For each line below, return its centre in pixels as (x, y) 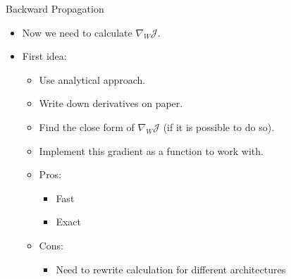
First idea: (44, 56)
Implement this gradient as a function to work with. (151, 150)
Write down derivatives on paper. (111, 103)
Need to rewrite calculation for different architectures (171, 269)
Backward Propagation (55, 8)
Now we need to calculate (77, 32)
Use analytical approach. (92, 79)
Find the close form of (87, 126)
